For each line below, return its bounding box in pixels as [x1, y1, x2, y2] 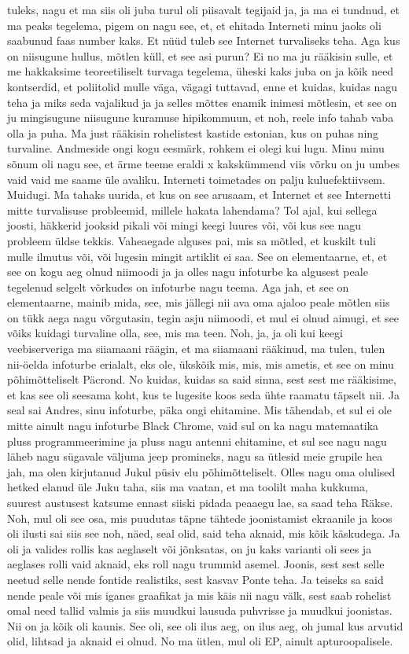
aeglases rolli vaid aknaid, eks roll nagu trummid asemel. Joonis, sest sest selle [7, 556, 385, 572]
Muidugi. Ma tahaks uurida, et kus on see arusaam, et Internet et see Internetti [7, 186, 392, 203]
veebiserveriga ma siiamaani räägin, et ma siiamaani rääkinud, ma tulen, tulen [7, 340, 385, 357]
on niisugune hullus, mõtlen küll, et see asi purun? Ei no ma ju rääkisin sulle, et [7, 47, 393, 64]
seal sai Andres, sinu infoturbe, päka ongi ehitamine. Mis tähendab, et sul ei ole [7, 402, 392, 418]
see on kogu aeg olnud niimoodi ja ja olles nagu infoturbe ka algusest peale [7, 263, 368, 280]
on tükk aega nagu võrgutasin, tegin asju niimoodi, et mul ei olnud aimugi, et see [7, 309, 400, 325]
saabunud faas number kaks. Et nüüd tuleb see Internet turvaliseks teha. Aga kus [7, 32, 400, 49]
